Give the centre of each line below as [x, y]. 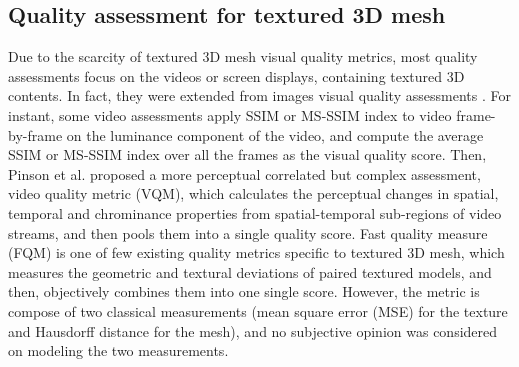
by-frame [35, 134]
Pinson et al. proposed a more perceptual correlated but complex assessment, [244, 173]
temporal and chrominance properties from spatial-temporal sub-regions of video [255, 212]
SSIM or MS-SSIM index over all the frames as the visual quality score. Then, [247, 154]
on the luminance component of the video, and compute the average [275, 134]
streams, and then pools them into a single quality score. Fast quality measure [248, 232]
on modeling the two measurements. [118, 350]
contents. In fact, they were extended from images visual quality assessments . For [259, 95]
